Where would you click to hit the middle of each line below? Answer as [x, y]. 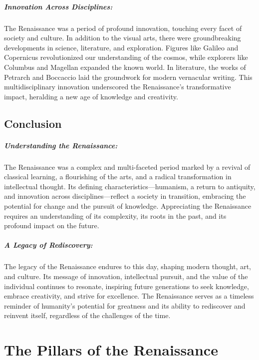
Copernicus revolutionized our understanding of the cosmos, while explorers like [126, 57]
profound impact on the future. [52, 225]
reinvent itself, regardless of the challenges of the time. [87, 315]
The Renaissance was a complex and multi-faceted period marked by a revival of [127, 167]
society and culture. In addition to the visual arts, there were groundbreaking [123, 38]
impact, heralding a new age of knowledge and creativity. [91, 96]
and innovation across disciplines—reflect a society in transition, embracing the [125, 196]
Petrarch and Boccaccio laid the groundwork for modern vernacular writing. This [128, 77]
